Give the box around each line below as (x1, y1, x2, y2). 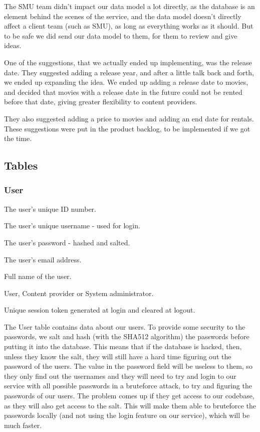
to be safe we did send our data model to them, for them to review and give (4, 30, 237, 41)
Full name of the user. (4, 271, 72, 281)
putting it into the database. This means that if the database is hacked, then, (4, 341, 242, 352)
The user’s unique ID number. (4, 203, 96, 214)
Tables (4, 158, 38, 173)
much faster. (4, 419, 42, 430)
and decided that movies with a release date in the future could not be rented (4, 86, 242, 97)
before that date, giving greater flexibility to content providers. (4, 96, 197, 107)
